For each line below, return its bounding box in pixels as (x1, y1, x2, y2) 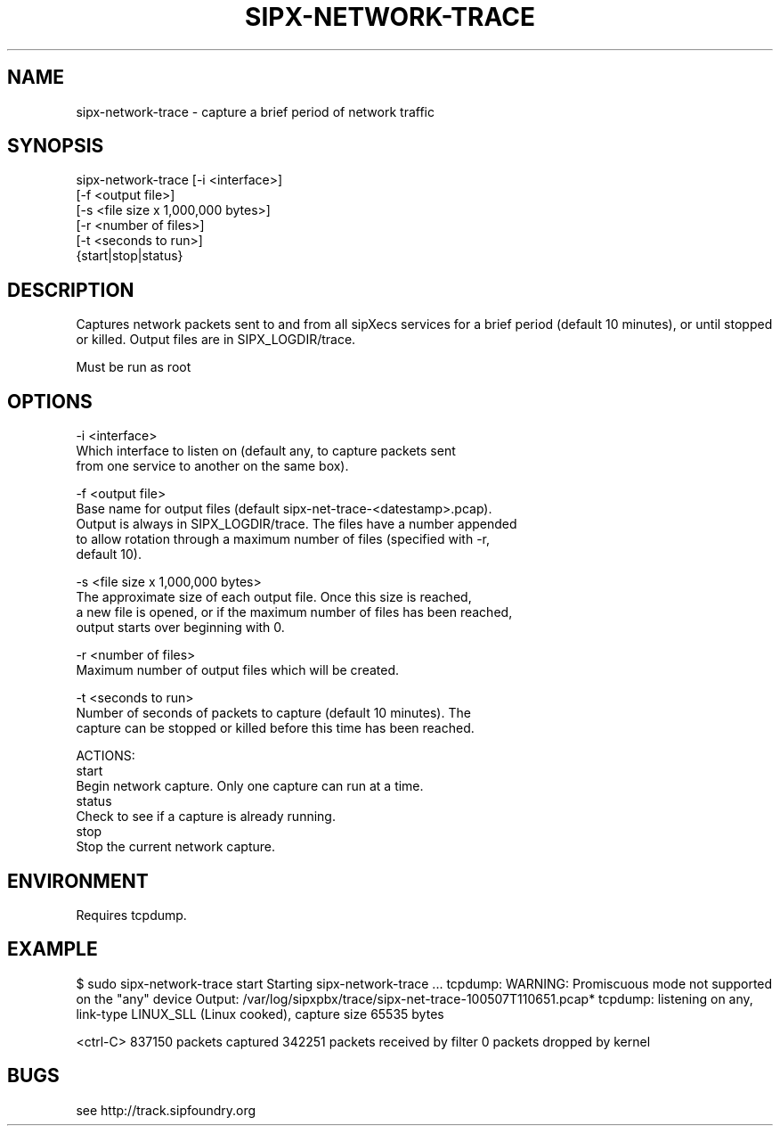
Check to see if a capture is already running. (76, 809, 336, 825)
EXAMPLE (7, 938, 98, 961)
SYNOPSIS (7, 135, 104, 158)
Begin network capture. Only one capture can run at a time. (76, 778, 424, 794)
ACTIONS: (76, 748, 135, 764)
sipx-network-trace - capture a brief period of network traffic (76, 103, 435, 119)
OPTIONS (7, 390, 93, 413)
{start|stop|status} (76, 248, 183, 264)
